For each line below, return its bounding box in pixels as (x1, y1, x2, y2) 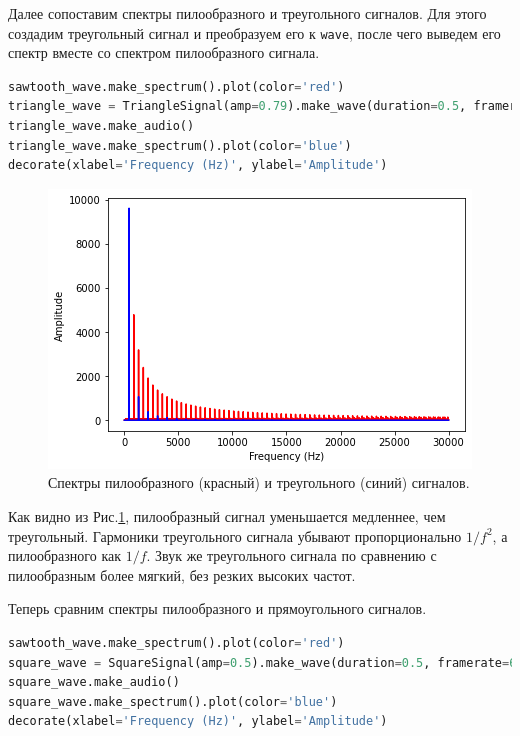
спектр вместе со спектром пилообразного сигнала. (8, 42, 320, 63)
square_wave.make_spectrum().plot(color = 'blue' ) (8, 694, 338, 709)
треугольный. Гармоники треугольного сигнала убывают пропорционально (8, 525, 462, 546)
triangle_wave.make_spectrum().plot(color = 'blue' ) (8, 138, 352, 153)
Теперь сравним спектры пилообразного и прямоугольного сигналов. (8, 598, 427, 619)
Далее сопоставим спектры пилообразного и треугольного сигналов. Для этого (8, 3, 487, 23)
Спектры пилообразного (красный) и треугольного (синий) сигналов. (48, 472, 470, 493)
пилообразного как (8, 545, 121, 566)
